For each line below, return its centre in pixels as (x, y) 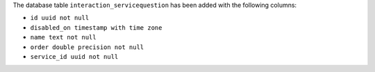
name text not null (63, 37)
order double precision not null (87, 47)
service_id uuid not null (74, 56)
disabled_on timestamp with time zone (96, 27)
